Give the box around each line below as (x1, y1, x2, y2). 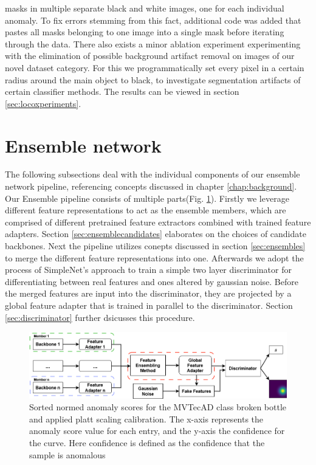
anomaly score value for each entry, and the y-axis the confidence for (29, 424, 285, 437)
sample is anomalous (29, 448, 106, 461)
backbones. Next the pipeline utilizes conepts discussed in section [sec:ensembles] (5, 239, 306, 252)
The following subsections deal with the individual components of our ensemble (5, 168, 300, 181)
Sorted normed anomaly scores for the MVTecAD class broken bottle (29, 401, 287, 413)
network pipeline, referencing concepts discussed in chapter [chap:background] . (5, 180, 297, 193)
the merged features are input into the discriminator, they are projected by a (5, 287, 292, 300)
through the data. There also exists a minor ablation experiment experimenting (5, 37, 301, 50)
